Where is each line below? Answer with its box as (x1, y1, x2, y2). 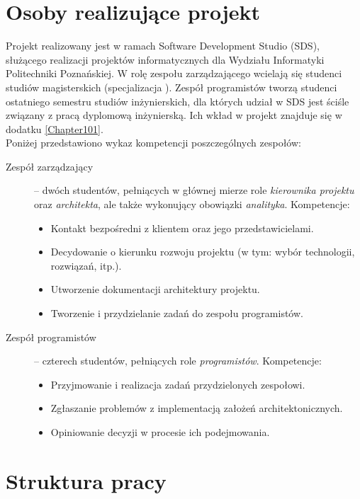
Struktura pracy (6, 466, 167, 495)
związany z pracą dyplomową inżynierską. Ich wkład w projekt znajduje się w (6, 108, 342, 122)
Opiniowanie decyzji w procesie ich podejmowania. (50, 425, 270, 439)
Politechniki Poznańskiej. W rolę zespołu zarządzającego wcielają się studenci (6, 66, 342, 81)
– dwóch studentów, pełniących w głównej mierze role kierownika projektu (34, 183, 354, 197)
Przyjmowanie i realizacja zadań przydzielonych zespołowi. (50, 377, 305, 391)
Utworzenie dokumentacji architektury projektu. (50, 282, 260, 297)
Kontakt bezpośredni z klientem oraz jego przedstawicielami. (50, 220, 314, 235)
